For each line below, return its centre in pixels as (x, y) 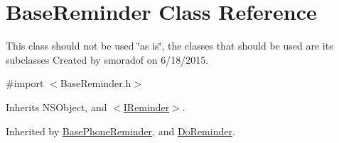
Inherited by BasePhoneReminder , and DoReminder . (120, 131)
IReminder (146, 107)
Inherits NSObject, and (56, 107)
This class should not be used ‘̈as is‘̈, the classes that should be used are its (169, 46)
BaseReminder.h (96, 83)
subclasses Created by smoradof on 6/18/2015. (107, 59)
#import (25, 83)
